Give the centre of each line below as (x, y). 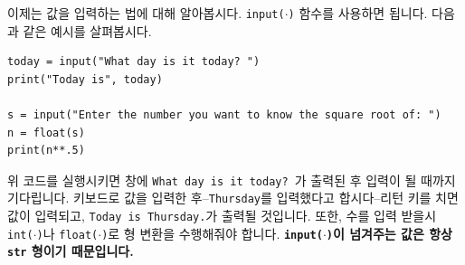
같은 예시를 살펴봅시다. (87, 30)
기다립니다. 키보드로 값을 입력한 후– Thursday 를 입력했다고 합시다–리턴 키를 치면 (233, 198)
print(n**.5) (46, 151)
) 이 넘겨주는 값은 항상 (389, 233)
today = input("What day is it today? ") (134, 62)
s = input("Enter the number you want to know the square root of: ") (224, 115)
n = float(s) (46, 132)
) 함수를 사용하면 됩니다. (358, 13)
